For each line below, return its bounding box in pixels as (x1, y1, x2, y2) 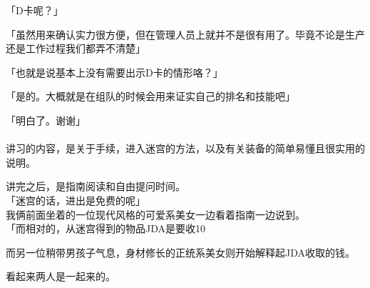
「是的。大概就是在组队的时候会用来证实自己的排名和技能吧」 (6, 89, 295, 104)
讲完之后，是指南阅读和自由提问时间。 (6, 179, 185, 194)
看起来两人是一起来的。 (6, 269, 115, 284)
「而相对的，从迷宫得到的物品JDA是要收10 (6, 221, 205, 236)
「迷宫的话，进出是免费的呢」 (6, 192, 145, 207)
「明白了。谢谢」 (6, 112, 86, 127)
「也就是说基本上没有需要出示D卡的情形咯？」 (6, 64, 223, 79)
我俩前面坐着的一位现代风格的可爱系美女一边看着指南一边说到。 (6, 207, 305, 222)
